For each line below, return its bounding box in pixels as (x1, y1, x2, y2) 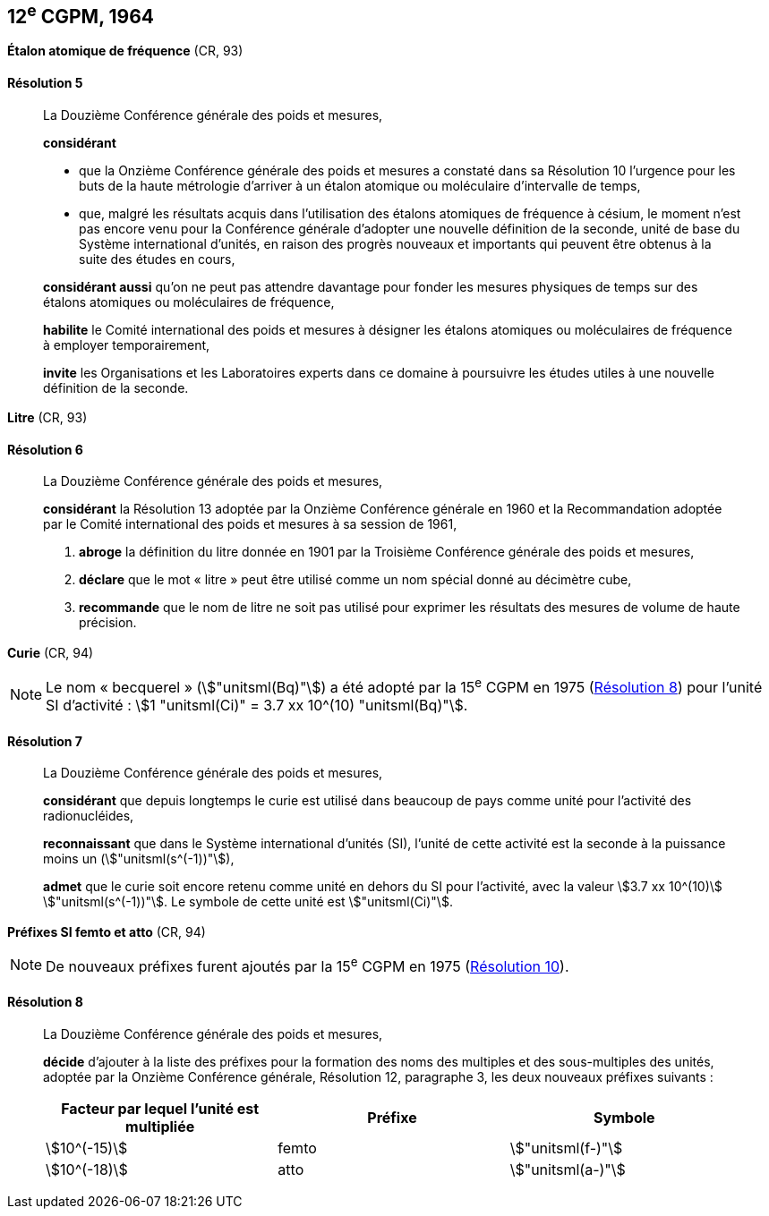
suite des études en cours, (79, 251, 235, 267)
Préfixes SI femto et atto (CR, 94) (7, 923, 206, 940)
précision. (79, 615, 137, 631)
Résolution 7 (7, 733, 82, 749)
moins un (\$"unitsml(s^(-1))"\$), (43, 851, 235, 867)
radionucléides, (43, 808, 134, 824)
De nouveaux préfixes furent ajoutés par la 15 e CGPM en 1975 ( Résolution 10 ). (46, 954, 569, 975)
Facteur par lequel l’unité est (61, 1100, 260, 1118)
